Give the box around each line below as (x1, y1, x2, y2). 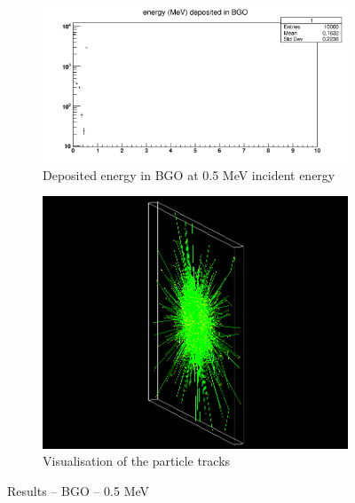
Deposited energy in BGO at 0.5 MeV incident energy (43, 165, 335, 184)
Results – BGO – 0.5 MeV (7, 481, 150, 499)
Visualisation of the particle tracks (43, 452, 231, 470)
